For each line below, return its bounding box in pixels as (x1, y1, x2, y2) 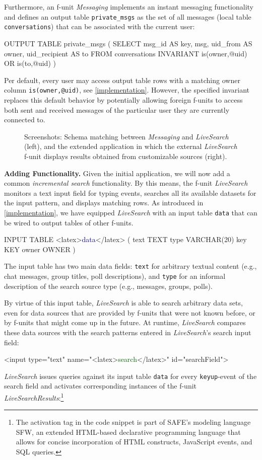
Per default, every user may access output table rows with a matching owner (4, 74, 240, 85)
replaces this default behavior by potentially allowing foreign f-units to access (4, 94, 243, 105)
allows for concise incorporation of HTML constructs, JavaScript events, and (16, 436, 252, 447)
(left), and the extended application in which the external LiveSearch (24, 141, 237, 151)
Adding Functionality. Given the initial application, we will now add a (4, 168, 230, 178)
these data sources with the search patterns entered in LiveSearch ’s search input (4, 327, 251, 337)
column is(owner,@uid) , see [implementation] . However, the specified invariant (4, 85, 250, 95)
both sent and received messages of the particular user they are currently (4, 104, 230, 115)
